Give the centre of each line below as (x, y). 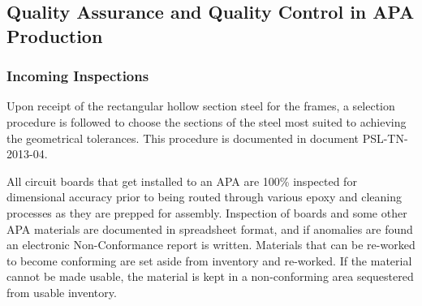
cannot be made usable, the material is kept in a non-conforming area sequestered (210, 276)
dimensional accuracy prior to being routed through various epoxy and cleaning (204, 197)
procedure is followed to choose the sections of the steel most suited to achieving (207, 121)
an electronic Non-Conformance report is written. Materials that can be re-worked (211, 245)
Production (55, 35)
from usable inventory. (62, 292)
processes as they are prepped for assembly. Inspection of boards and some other (207, 212)
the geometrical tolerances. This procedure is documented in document (183, 138)
